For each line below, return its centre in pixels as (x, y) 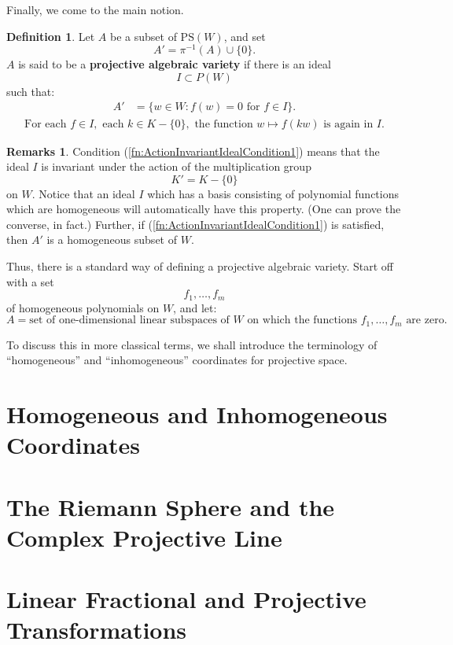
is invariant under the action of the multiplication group (176, 166)
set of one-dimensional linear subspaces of (129, 321)
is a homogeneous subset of (112, 240)
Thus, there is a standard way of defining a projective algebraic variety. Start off (200, 266)
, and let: (195, 307)
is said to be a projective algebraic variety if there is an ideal (175, 64)
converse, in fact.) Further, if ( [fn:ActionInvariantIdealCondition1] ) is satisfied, (195, 224)
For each (46, 124)
